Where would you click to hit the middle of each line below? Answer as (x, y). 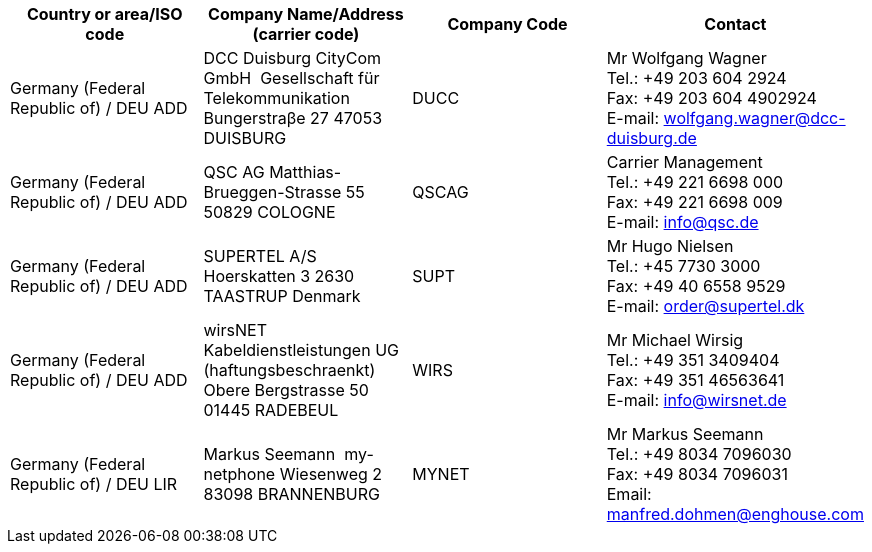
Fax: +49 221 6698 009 (694, 202)
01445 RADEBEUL (271, 410)
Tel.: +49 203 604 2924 (696, 78)
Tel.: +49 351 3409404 (693, 360)
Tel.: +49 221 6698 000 (695, 182)
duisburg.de (651, 138)
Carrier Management (684, 162)
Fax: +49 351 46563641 (695, 380)
